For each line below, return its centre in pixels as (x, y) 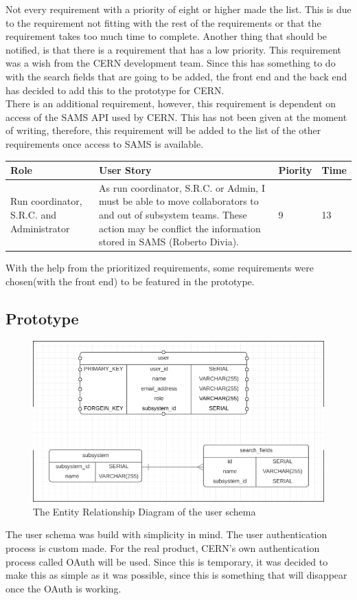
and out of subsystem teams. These (173, 215)
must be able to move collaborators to (179, 201)
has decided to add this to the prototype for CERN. (115, 90)
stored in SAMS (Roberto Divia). (169, 242)
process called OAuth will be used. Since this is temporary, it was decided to (167, 561)
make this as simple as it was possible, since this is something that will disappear (176, 575)
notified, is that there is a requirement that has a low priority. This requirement (174, 49)
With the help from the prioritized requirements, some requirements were (160, 268)
